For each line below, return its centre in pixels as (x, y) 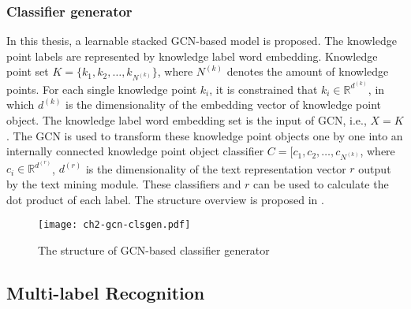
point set (28, 71)
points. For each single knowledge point (102, 89)
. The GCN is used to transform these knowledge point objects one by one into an (205, 135)
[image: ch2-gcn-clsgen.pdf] (114, 225)
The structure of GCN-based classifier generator (154, 249)
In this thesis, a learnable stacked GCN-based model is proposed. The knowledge (202, 41)
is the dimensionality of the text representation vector (216, 168)
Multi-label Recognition (106, 292)
